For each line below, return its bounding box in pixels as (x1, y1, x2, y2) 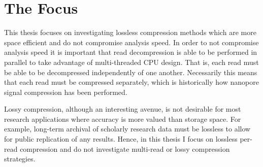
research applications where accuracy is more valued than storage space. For (4, 113, 241, 124)
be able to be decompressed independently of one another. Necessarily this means (4, 66, 257, 77)
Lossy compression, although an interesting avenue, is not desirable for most (4, 104, 241, 114)
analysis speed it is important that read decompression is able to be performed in (4, 47, 257, 57)
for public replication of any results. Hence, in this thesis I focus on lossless (4, 133, 238, 144)
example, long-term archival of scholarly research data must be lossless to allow (4, 123, 251, 134)
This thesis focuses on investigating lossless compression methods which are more (4, 27, 256, 38)
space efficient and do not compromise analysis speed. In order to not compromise (4, 37, 259, 47)
